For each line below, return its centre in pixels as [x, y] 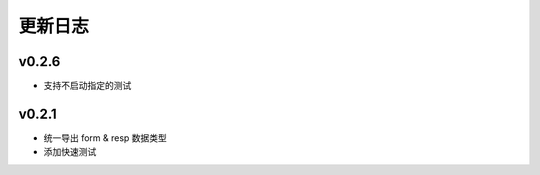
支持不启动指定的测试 [87, 86]
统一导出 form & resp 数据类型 [105, 137]
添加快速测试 [70, 152]
